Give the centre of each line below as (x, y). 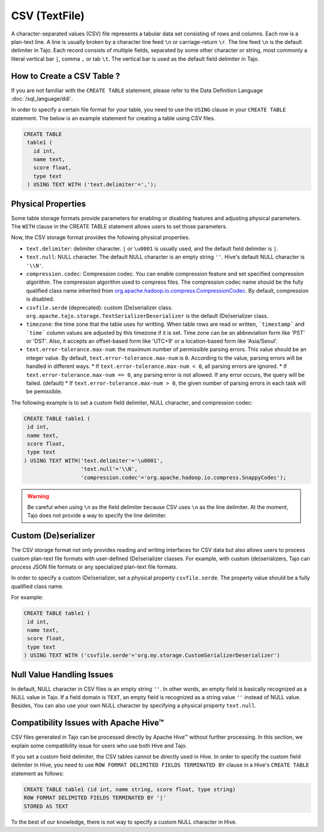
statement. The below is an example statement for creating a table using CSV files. (113, 118)
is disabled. (40, 299)
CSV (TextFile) (48, 16)
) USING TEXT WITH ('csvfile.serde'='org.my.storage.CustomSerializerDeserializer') (152, 656)
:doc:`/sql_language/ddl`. (42, 99)
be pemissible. (44, 391)
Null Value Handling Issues (62, 674)
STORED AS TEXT (46, 806)
